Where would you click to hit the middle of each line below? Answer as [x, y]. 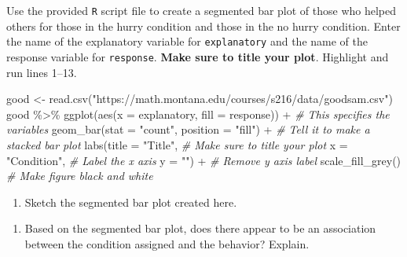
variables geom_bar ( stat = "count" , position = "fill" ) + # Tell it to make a [188, 129]
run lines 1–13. [42, 72]
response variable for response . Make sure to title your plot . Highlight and [198, 56]
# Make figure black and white [80, 176]
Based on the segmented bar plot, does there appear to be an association [200, 228]
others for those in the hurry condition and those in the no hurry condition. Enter [203, 26]
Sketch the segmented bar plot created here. [131, 202]
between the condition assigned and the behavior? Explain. [167, 243]
